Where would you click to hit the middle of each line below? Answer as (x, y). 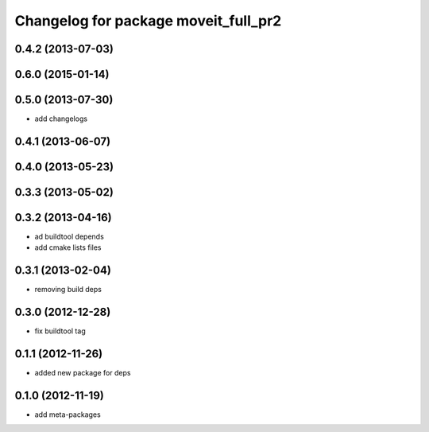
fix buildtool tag (60, 331)
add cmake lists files (68, 247)
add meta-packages (68, 414)
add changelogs (61, 119)
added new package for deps (83, 373)
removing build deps (68, 290)
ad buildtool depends (70, 237)
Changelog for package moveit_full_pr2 (148, 21)
